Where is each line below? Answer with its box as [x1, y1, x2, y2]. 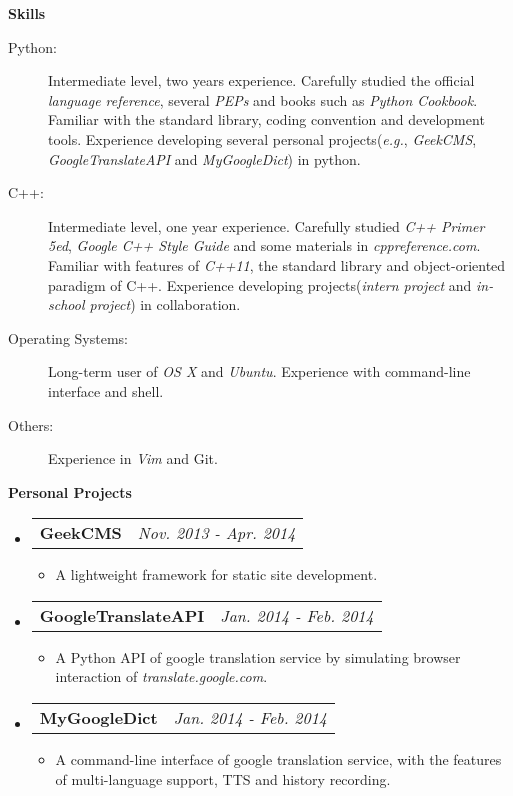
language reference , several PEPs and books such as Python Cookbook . [48, 89, 478, 110]
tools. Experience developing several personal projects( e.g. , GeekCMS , [48, 128, 477, 149]
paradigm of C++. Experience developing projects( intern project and [48, 274, 472, 295]
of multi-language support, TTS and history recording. [55, 768, 391, 789]
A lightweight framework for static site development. [55, 564, 378, 585]
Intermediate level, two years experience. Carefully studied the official [48, 70, 475, 91]
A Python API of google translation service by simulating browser [55, 646, 461, 667]
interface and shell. [48, 380, 164, 401]
